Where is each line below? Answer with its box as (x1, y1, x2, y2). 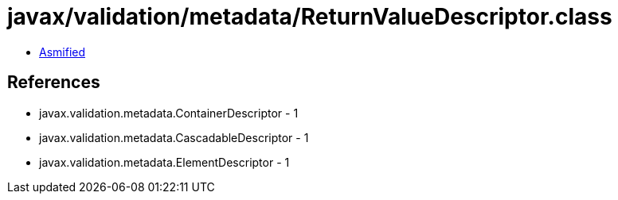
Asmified (39, 44, 86, 59)
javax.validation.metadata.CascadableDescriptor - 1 (39, 130, 309, 144)
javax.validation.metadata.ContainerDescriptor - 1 (39, 106, 299, 120)
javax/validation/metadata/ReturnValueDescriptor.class (7, 3, 612, 30)
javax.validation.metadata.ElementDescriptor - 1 (39, 155, 290, 169)
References (7, 72, 100, 93)
